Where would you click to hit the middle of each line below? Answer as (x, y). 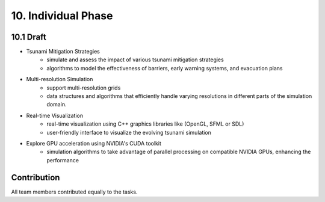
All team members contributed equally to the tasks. (74, 192)
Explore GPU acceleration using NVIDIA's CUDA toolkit (94, 143)
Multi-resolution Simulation (60, 79)
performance (63, 160)
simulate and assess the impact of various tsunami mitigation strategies (135, 60)
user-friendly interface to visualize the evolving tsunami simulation (129, 132)
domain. (57, 105)
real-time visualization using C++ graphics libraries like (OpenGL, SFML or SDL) (145, 124)
